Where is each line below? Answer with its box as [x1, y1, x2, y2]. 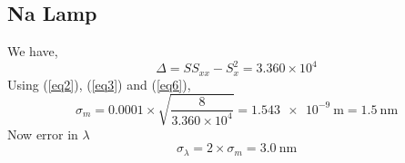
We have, [7, 42, 58, 61]
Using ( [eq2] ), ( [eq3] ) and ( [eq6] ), [7, 74, 191, 93]
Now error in [7, 124, 78, 143]
